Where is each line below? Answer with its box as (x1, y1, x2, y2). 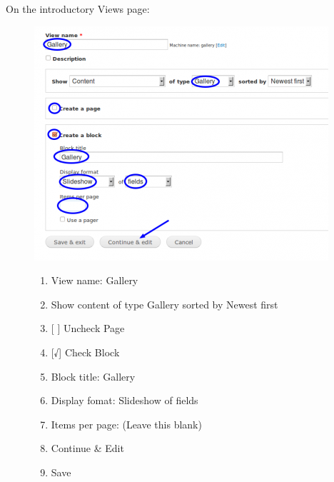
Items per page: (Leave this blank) (51, 416, 202, 431)
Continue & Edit (51, 441, 124, 456)
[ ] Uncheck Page (51, 321, 125, 336)
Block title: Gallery (51, 368, 136, 383)
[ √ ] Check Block (51, 344, 120, 359)
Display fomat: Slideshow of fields (51, 393, 198, 408)
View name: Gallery (51, 273, 138, 288)
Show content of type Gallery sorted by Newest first (51, 296, 278, 311)
